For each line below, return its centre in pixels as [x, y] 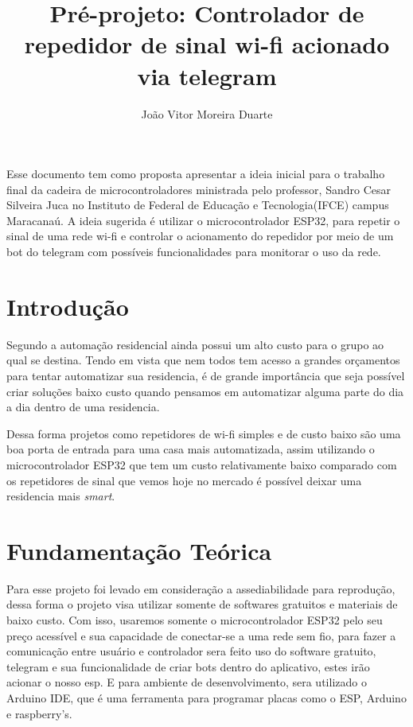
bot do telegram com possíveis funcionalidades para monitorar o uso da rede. [194, 252]
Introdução [68, 306]
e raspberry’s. [39, 713]
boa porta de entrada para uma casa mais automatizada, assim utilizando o [191, 449]
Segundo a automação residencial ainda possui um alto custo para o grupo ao [195, 344]
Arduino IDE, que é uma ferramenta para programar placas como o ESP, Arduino [206, 698]
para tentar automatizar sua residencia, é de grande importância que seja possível [206, 375]
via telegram [207, 75]
